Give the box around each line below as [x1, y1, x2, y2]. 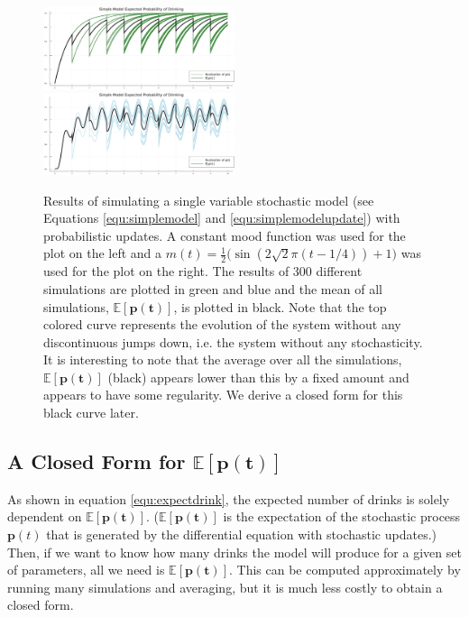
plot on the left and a [43, 244, 162, 262]
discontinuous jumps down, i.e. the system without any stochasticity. [43, 332, 423, 351]
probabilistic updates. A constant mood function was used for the [43, 226, 406, 244]
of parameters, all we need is [7, 560, 165, 579]
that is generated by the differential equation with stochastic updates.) [46, 525, 437, 544]
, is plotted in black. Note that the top [173, 297, 387, 316]
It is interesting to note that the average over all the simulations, [43, 350, 402, 369]
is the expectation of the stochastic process [223, 507, 461, 526]
